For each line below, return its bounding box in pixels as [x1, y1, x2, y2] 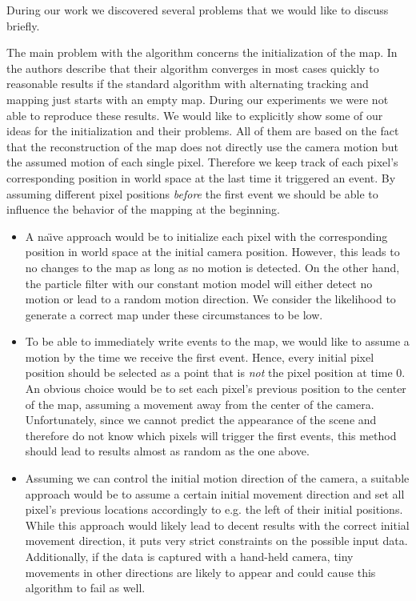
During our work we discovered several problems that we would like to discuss [6, 2, 389, 18]
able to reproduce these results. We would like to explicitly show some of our [6, 106, 383, 123]
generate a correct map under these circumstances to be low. [25, 306, 323, 323]
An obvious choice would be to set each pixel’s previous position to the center [25, 380, 406, 397]
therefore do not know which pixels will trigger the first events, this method [25, 427, 397, 443]
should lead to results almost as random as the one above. [25, 443, 310, 459]
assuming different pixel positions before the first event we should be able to [6, 185, 378, 202]
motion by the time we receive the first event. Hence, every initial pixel [25, 348, 374, 365]
